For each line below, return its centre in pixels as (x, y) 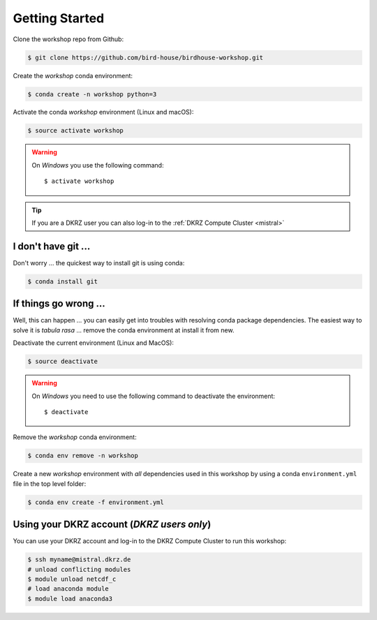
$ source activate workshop (75, 131)
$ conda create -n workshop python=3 (92, 94)
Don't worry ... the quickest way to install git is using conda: (99, 263)
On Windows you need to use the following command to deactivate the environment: (154, 396)
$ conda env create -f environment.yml (96, 502)
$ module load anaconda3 (70, 598)
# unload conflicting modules (79, 569)
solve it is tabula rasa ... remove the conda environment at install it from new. (124, 330)
